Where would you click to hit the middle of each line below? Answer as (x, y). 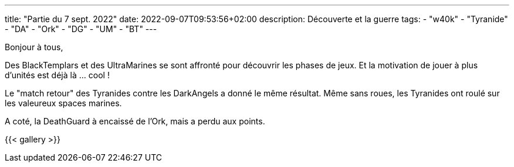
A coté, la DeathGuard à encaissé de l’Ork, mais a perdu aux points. (135, 121)
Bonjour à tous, (34, 47)
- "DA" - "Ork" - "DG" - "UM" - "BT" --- (81, 29)
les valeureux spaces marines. (63, 103)
